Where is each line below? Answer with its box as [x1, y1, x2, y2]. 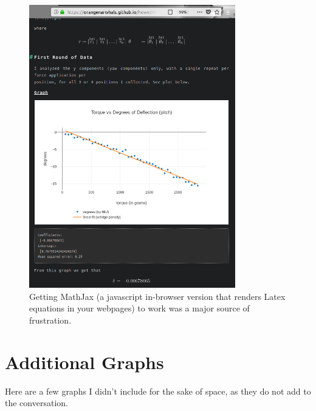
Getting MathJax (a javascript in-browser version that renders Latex [29, 290, 286, 302]
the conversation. [5, 396, 68, 409]
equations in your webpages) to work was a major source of [29, 302, 250, 314]
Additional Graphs [5, 349, 164, 374]
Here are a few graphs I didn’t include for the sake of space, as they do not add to [5, 384, 311, 397]
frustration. [29, 313, 72, 326]
